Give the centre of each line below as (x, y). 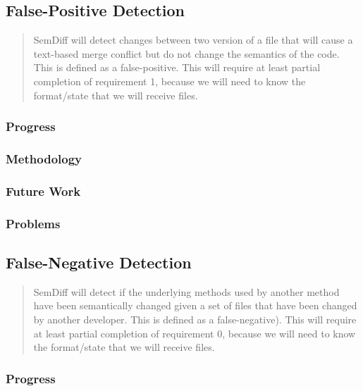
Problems (33, 223)
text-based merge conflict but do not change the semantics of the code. (186, 53)
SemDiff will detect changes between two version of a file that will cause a (193, 40)
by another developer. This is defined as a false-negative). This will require (195, 319)
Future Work (43, 191)
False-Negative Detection (99, 262)
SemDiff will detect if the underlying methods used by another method (186, 291)
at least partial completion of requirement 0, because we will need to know (195, 333)
